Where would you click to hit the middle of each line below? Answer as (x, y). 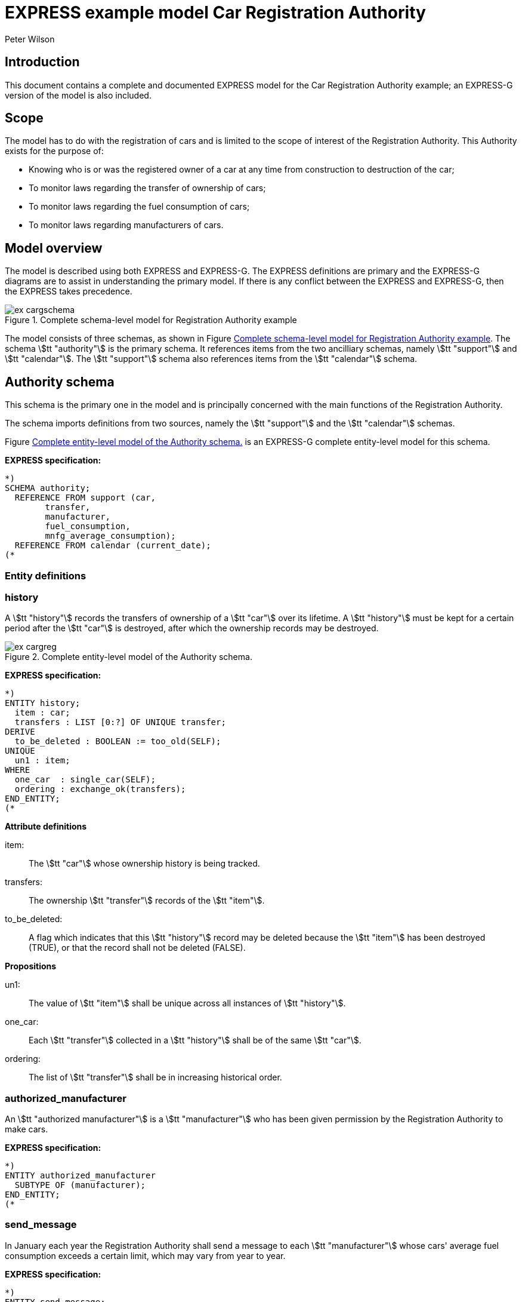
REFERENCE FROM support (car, (85, 498)
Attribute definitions (46, 827)
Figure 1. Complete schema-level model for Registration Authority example (151, 320)
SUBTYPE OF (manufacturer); (80, 1185)
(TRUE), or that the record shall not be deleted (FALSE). (137, 948)
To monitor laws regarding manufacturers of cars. (126, 225)
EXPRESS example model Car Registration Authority (215, 13)
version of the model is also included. (78, 95)
